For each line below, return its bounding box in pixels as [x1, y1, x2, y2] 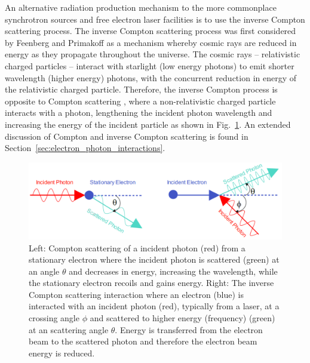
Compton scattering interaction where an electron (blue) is [29, 288, 244, 300]
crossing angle [29, 312, 79, 324]
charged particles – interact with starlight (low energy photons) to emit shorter [5, 59, 294, 72]
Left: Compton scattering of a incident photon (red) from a [29, 241, 245, 254]
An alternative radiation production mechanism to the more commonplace [5, 1, 277, 13]
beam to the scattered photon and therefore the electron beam [29, 335, 257, 347]
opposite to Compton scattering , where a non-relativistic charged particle [5, 94, 276, 107]
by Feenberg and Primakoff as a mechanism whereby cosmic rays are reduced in [5, 36, 297, 48]
